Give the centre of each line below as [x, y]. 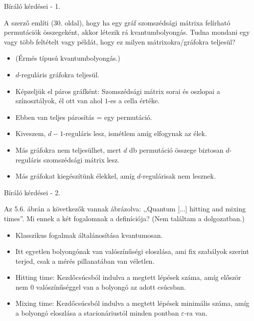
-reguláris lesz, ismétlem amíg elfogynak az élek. [135, 133]
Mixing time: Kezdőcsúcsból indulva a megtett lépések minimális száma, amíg [132, 303]
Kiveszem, [31, 133]
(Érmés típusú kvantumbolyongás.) [68, 58]
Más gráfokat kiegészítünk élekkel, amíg [75, 176]
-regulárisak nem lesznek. [178, 176]
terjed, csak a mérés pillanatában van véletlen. [85, 261]
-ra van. [196, 313]
